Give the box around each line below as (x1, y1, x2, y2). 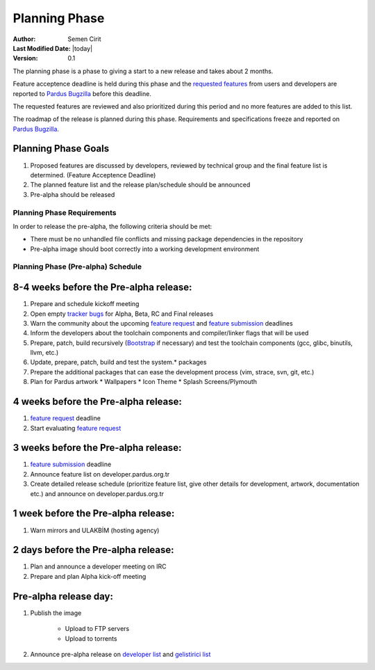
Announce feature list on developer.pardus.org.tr (30, 470, 170, 478)
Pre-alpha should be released (30, 190, 115, 198)
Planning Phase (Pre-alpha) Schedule (12, 262, 142, 271)
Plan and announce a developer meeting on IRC (30, 562, 167, 571)
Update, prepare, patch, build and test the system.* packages (30, 358, 207, 367)
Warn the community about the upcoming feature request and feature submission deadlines (30, 319, 293, 327)
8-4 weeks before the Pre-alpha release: (12, 282, 192, 294)
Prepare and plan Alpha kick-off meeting (30, 572, 147, 580)
